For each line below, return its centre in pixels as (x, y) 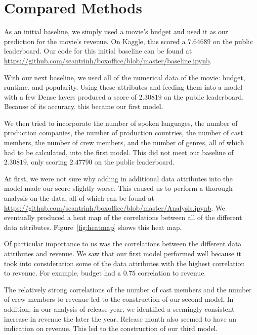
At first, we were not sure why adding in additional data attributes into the (118, 178)
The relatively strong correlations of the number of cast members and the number (128, 289)
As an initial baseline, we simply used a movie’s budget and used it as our (116, 31)
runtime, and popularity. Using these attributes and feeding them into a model (123, 87)
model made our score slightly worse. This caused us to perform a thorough (118, 188)
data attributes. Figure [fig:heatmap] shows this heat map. (93, 227)
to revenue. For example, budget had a (63, 273)
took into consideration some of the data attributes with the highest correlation (125, 263)
